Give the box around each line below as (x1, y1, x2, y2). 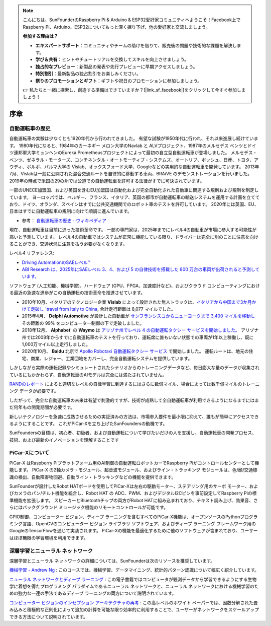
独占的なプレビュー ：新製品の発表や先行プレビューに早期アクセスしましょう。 (35, 63, 198, 69)
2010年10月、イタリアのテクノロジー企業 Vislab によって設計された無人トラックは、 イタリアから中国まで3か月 (22, 299, 252, 305)
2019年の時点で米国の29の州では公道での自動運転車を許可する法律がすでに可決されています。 (9, 178, 205, 184)
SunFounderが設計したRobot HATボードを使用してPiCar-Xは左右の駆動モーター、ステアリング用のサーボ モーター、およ (9, 483, 258, 489)
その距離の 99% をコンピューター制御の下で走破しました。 (22, 320, 144, 326)
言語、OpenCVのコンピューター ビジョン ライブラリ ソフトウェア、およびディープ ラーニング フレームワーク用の (22, 520, 256, 526)
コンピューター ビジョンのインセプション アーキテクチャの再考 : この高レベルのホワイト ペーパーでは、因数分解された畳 (9, 599, 258, 605)
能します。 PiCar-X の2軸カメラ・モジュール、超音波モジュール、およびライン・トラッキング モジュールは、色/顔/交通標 (9, 467, 258, 473)
